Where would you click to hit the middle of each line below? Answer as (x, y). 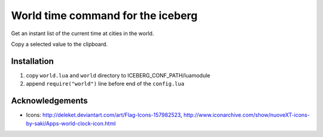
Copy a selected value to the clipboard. (59, 44)
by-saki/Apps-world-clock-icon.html (71, 123)
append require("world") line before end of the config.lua (105, 84)
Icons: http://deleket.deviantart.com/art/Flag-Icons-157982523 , (104, 115)
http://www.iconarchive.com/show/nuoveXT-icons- (247, 115)
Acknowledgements (49, 101)
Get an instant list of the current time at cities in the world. (83, 33)
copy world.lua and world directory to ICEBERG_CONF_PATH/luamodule (118, 75)
